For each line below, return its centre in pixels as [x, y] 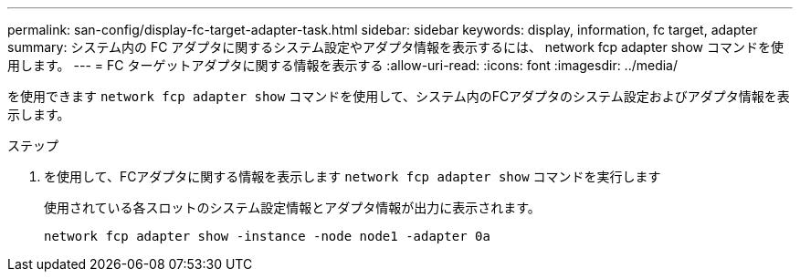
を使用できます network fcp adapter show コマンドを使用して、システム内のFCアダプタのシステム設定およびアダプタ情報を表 [399, 96]
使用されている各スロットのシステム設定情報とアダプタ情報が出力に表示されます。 [292, 207]
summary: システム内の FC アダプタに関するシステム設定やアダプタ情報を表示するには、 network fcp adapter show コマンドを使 [395, 47]
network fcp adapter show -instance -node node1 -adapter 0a [267, 236]
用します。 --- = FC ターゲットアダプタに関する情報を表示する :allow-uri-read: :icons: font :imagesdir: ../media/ [343, 65]
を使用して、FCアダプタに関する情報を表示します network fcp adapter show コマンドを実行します [353, 176]
